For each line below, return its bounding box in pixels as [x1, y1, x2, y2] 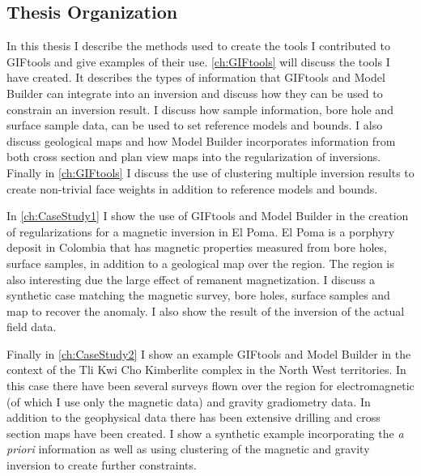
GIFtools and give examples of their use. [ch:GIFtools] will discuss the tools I [6, 53, 390, 70]
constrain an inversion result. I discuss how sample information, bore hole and [6, 100, 393, 117]
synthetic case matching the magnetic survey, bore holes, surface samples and [6, 287, 390, 304]
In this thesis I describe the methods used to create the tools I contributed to [6, 37, 390, 54]
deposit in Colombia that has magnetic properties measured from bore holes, [6, 239, 387, 256]
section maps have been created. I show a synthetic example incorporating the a [6, 424, 404, 441]
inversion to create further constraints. [6, 457, 197, 474]
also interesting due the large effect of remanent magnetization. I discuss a [6, 270, 376, 287]
